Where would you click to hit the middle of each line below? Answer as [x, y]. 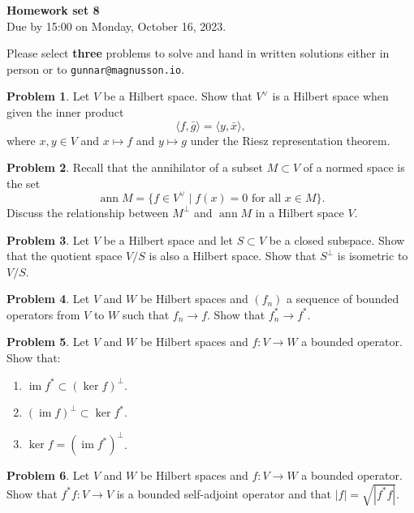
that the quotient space [65, 256]
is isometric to [373, 256]
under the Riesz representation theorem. [290, 140]
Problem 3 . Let [48, 239]
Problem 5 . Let [48, 342]
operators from [43, 314]
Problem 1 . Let [48, 96]
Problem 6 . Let [48, 475]
